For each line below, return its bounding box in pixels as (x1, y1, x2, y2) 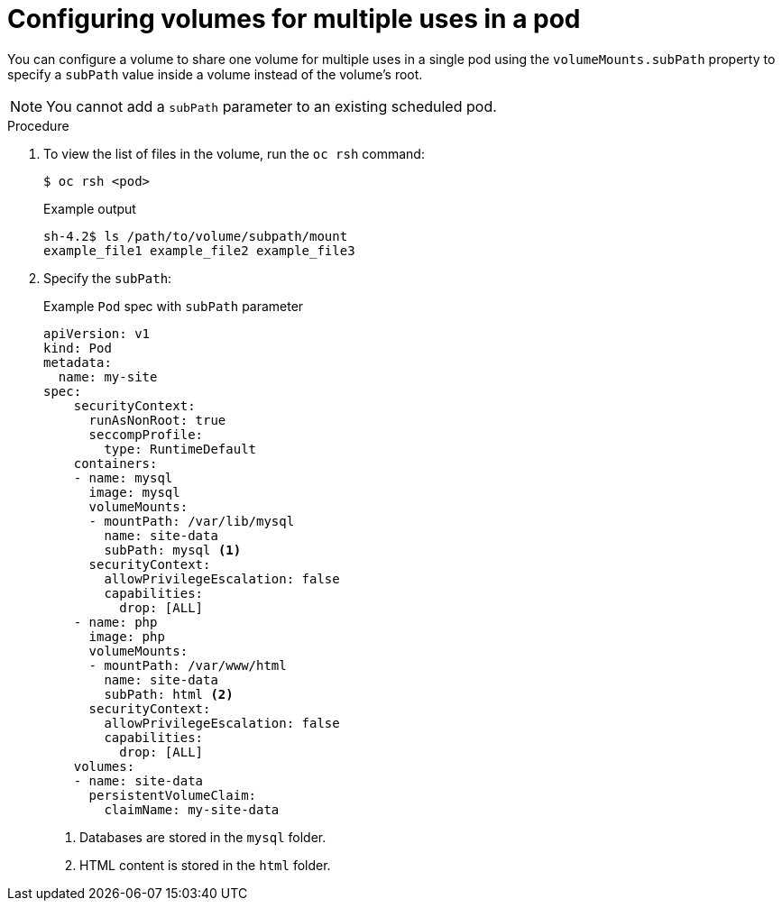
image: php (88, 628, 165, 644)
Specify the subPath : (43, 270, 172, 286)
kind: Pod (43, 340, 112, 355)
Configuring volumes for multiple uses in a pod (7, 4, 581, 34)
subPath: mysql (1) (104, 542, 242, 557)
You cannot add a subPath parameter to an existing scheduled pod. (46, 96, 497, 115)
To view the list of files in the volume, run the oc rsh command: (43, 145, 425, 161)
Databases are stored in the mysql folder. (79, 829, 327, 845)
